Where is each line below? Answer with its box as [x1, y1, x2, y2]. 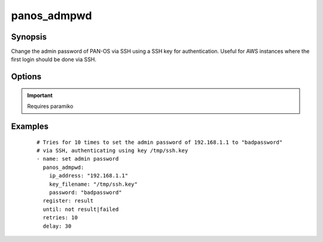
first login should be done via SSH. [11, 56, 97, 63]
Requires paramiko [27, 102, 74, 110]
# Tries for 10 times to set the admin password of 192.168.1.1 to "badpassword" [36, 138, 283, 146]
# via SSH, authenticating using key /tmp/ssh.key [36, 147, 188, 154]
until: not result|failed [42, 205, 119, 213]
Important [27, 92, 53, 99]
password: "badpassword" [48, 189, 122, 196]
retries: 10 [42, 214, 78, 221]
